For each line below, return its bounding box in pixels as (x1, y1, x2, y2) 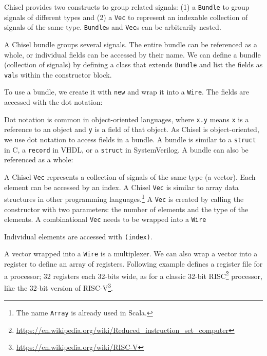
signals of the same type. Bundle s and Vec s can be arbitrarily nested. (4, 22, 221, 32)
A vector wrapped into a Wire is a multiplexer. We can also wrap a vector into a (4, 248, 258, 259)
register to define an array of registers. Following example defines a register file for (4, 258, 263, 269)
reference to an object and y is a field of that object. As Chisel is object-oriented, (4, 124, 259, 135)
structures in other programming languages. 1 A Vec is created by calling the (4, 192, 244, 204)
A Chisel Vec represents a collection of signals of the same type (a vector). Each (4, 171, 256, 182)
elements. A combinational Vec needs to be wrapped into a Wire (4, 214, 206, 224)
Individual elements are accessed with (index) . (4, 231, 152, 241)
